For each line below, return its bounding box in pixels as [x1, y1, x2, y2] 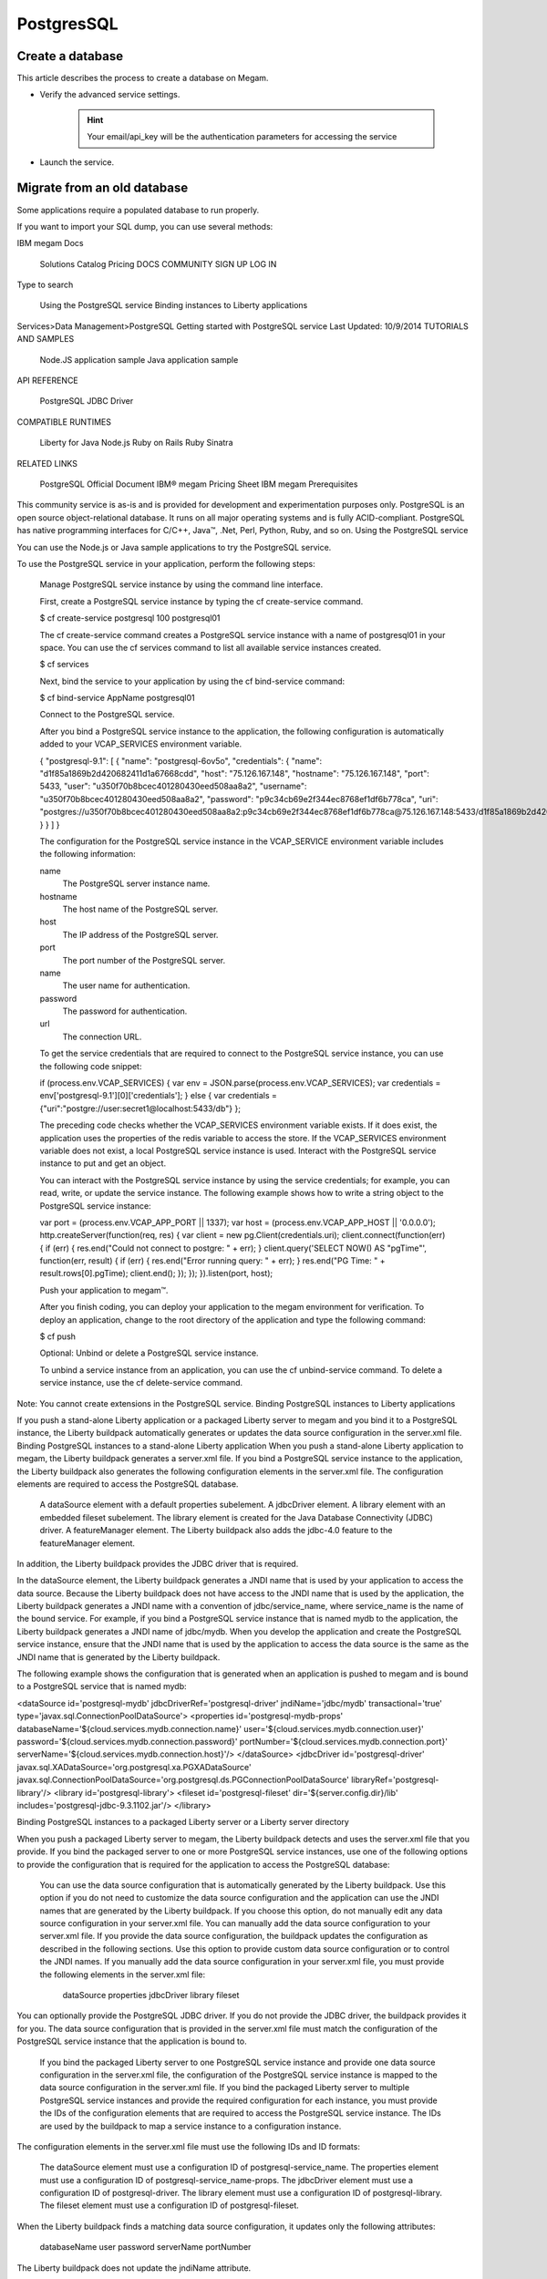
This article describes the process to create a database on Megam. [16, 73, 269, 84]
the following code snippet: [39, 1060, 142, 1071]
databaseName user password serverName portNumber [39, 2242, 252, 2253]
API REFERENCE [16, 375, 79, 387]
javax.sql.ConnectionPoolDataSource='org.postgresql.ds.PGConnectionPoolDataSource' [16, 1774, 350, 1786]
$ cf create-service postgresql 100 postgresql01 [39, 613, 221, 624]
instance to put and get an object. [39, 1158, 167, 1169]
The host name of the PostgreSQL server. [62, 903, 219, 914]
